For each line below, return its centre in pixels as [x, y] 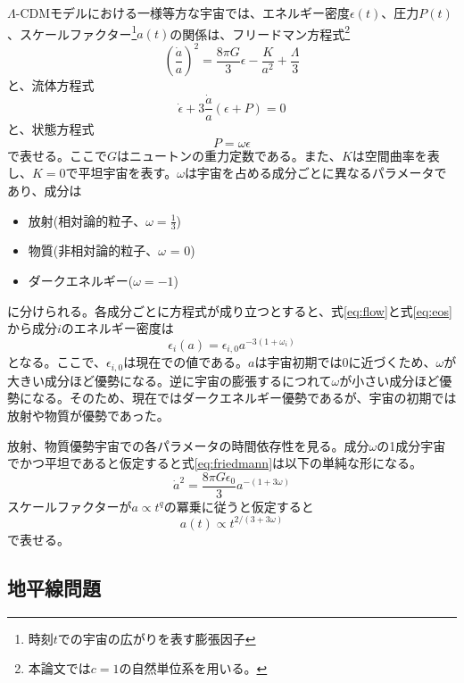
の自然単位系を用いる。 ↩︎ [193, 668]
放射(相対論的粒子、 [87, 220]
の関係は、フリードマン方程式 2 [260, 32]
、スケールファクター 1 [72, 32]
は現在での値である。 [186, 362]
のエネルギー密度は [117, 328]
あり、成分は [45, 190]
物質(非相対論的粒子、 [93, 250]
